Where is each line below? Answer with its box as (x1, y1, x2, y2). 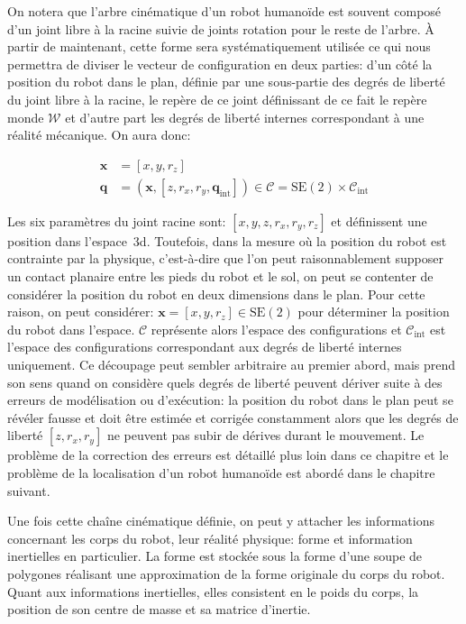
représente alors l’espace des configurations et (151, 319, 402, 338)
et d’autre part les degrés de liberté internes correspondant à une (65, 107, 425, 126)
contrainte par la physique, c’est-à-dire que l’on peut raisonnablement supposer (7, 249, 443, 268)
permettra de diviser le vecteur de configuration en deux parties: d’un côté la (7, 54, 433, 73)
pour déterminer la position (297, 302, 450, 321)
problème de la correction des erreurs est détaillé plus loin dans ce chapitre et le (7, 445, 449, 464)
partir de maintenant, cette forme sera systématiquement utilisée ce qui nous (7, 37, 431, 56)
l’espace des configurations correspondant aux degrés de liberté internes (7, 337, 402, 356)
